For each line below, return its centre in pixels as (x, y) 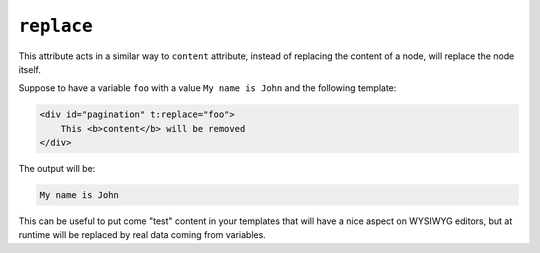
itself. (30, 69)
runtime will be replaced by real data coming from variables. (142, 235)
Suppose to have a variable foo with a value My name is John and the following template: (207, 88)
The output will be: (57, 169)
